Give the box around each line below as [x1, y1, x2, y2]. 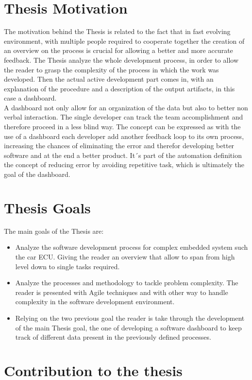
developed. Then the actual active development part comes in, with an [4, 74, 214, 84]
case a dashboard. [4, 93, 57, 103]
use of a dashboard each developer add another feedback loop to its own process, [4, 131, 244, 141]
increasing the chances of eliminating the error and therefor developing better [4, 140, 235, 151]
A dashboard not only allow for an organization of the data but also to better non [4, 102, 248, 112]
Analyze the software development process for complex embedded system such [15, 242, 248, 252]
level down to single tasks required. [15, 261, 120, 271]
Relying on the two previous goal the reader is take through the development [15, 312, 245, 323]
